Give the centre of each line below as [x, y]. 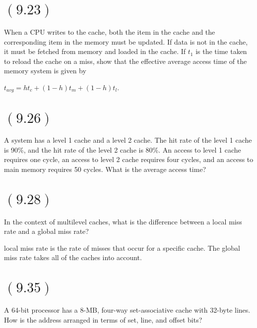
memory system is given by [45, 71]
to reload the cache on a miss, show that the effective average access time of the [126, 61]
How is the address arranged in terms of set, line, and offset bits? [103, 319]
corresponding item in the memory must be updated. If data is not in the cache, [126, 41]
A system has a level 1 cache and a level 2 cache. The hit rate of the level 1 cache [128, 140]
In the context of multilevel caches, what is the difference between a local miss [123, 221]
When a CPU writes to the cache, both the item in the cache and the [110, 31]
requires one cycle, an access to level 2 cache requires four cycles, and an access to [129, 159]
